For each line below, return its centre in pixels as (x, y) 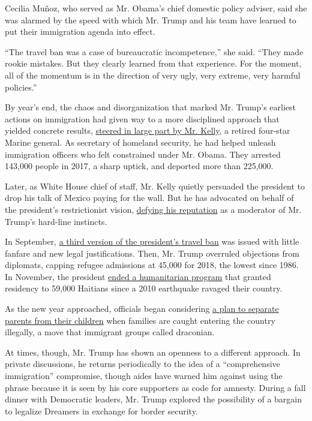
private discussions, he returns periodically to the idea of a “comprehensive (142, 364)
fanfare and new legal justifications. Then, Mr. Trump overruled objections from (152, 253)
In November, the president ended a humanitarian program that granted (138, 276)
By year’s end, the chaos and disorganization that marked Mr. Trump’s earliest (150, 107)
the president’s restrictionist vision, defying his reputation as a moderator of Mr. (153, 209)
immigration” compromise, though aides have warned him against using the (144, 376)
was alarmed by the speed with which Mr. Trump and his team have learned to (151, 19)
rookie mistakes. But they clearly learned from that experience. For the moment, (153, 63)
